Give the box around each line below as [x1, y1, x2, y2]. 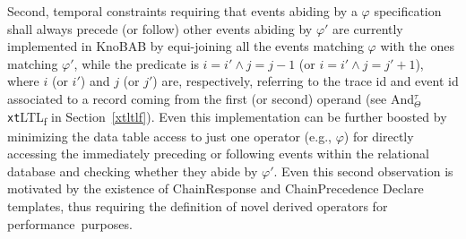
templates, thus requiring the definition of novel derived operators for [7, 197, 388, 216]
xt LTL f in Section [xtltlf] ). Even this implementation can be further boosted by [7, 107, 447, 128]
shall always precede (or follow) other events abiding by [7, 19, 313, 38]
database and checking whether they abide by [7, 161, 258, 180]
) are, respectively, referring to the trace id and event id [152, 72, 459, 90]
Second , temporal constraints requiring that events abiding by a [7, 2, 358, 20]
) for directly [343, 126, 414, 145]
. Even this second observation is [273, 161, 453, 180]
